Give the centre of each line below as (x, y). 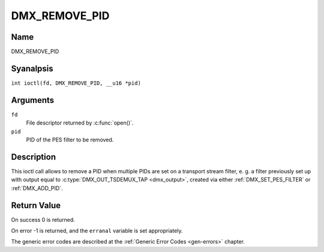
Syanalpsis (32, 68)
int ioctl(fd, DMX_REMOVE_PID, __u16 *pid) (76, 83)
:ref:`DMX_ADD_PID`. (37, 188)
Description (34, 157)
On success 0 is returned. (43, 220)
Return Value (36, 205)
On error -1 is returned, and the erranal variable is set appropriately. (97, 231)
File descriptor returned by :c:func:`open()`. (80, 123)
